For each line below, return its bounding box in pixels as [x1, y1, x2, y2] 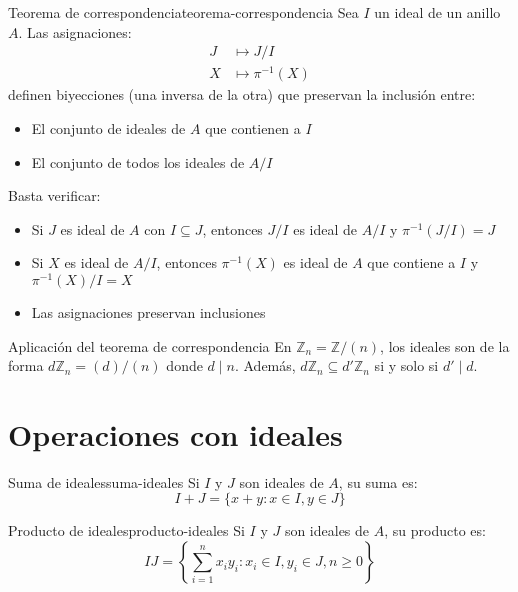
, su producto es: [384, 520, 486, 541]
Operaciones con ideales [8, 413, 343, 454]
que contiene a [367, 252, 456, 273]
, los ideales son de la [380, 335, 510, 356]
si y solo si [374, 355, 439, 376]
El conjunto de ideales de [31, 117, 186, 138]
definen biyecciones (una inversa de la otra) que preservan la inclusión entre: [8, 84, 476, 105]
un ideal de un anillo [374, 2, 501, 22]
